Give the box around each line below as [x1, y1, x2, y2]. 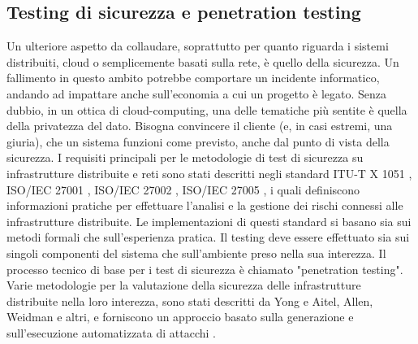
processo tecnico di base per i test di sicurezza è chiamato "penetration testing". [6, 260, 403, 277]
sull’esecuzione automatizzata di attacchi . [6, 324, 216, 341]
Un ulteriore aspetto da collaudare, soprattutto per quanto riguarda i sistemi [6, 37, 389, 54]
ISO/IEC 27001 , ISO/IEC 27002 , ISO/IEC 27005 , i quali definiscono [6, 181, 360, 198]
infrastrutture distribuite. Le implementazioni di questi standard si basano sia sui [6, 212, 412, 229]
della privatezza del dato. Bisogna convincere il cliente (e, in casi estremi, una [6, 117, 393, 134]
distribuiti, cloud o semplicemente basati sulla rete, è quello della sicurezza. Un [6, 53, 399, 70]
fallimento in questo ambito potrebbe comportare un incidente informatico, [6, 69, 380, 86]
